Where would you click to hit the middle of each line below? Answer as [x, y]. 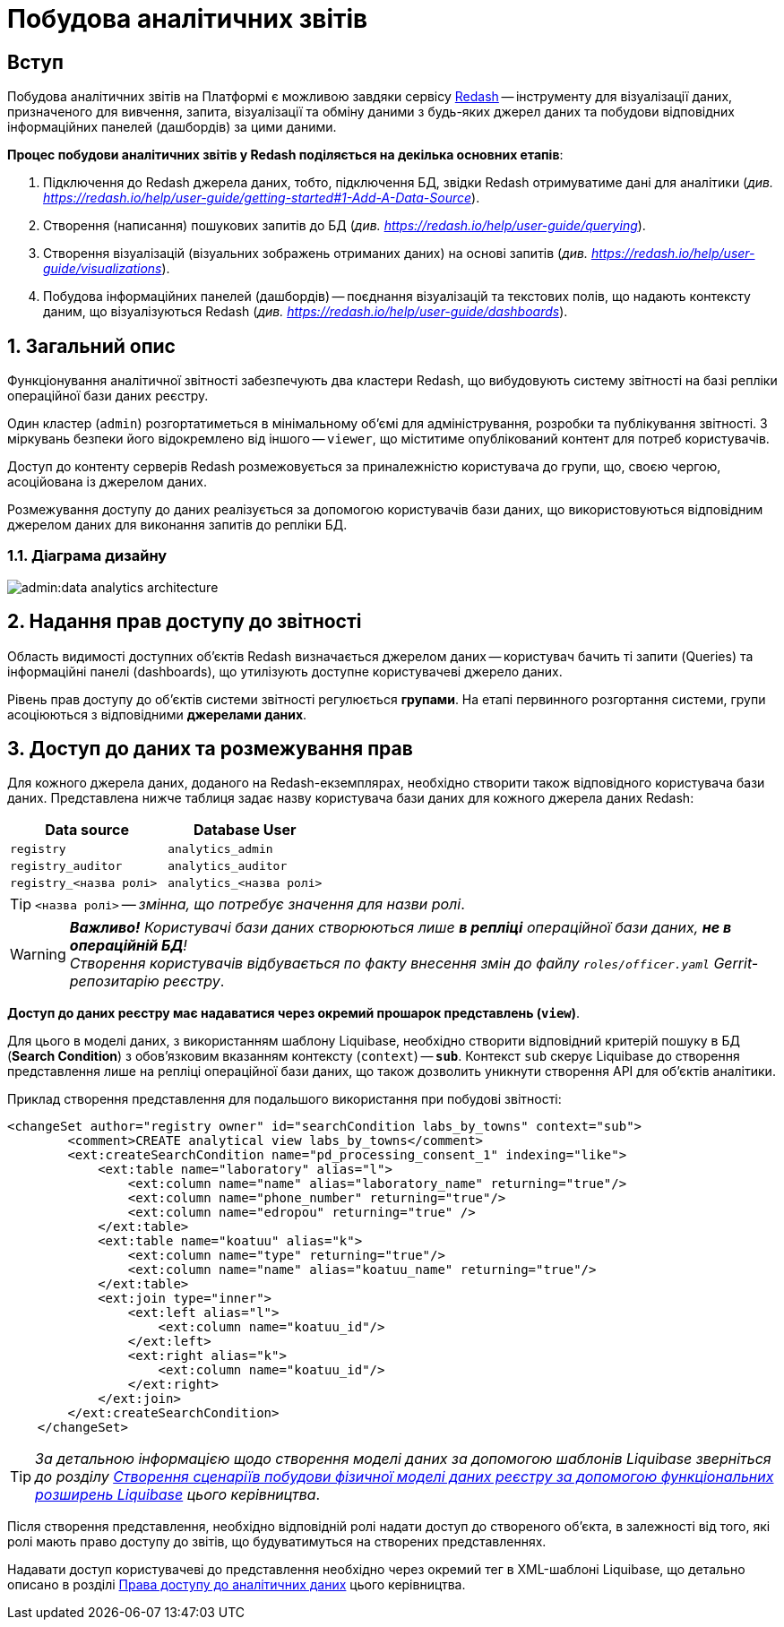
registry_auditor [66, 866]
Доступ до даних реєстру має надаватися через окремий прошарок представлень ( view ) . [294, 1013]
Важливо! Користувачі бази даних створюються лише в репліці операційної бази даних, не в [401, 928]
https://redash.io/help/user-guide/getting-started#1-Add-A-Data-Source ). [262, 198]
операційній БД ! [128, 946]
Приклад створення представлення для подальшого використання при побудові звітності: [284, 1099]
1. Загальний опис [91, 346]
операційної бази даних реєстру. [108, 396]
